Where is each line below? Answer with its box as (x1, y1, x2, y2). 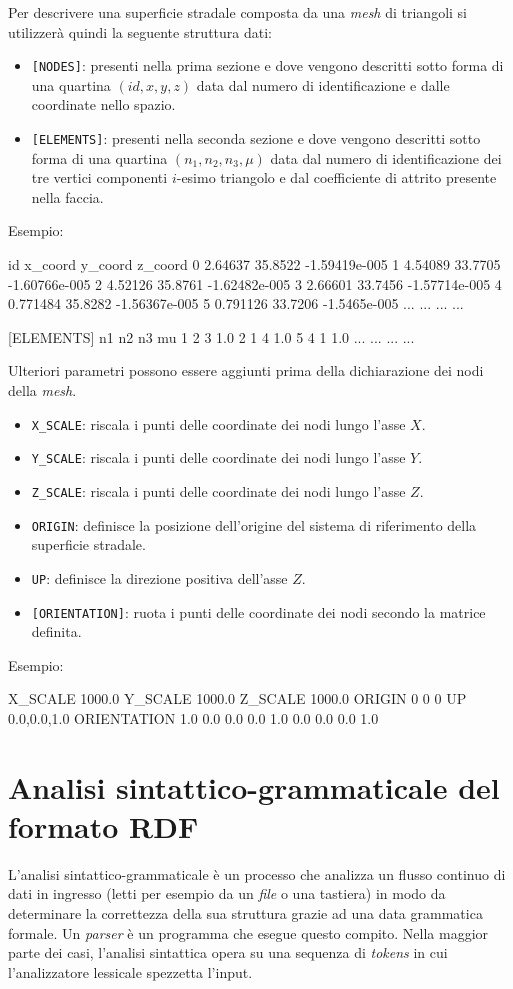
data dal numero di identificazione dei (270, 147, 502, 168)
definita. (31, 621, 82, 642)
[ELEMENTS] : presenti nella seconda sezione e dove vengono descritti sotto (31, 128, 481, 149)
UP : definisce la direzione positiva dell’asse (31, 567, 288, 588)
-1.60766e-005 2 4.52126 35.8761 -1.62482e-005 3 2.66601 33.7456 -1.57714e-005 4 (8, 273, 502, 294)
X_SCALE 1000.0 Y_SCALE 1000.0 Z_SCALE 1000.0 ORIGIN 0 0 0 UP (8, 688, 467, 709)
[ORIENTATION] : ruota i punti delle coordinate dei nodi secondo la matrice (31, 601, 486, 622)
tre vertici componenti (31, 167, 168, 188)
